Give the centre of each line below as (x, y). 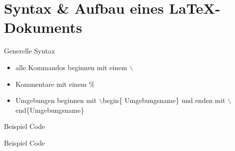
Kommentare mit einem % (55, 84)
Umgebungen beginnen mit (56, 100)
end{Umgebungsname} (50, 110)
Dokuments (43, 27)
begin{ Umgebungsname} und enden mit (164, 100)
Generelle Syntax (29, 51)
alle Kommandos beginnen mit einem (71, 67)
